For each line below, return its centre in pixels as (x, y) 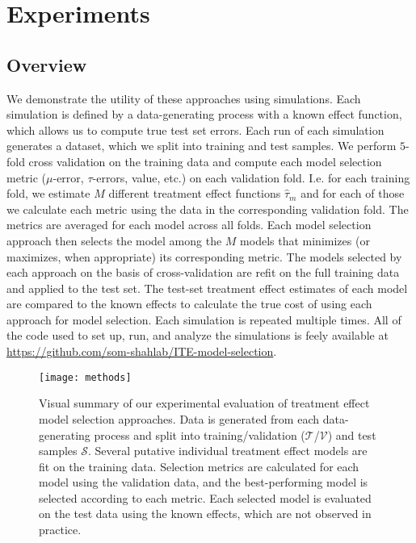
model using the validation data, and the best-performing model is (204, 482)
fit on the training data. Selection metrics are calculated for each (199, 466)
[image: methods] (85, 377)
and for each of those (353, 193)
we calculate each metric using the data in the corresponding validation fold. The (208, 209)
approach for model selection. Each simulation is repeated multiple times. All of (204, 319)
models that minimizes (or (305, 240)
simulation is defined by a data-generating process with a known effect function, (204, 114)
